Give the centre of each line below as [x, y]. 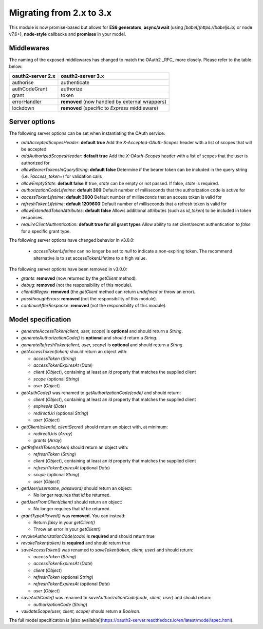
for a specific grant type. [46, 231]
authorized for [35, 163]
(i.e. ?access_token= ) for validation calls [62, 176]
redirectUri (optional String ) [61, 413]
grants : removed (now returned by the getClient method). [79, 278]
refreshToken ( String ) [55, 454]
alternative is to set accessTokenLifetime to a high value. [90, 258]
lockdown [23, 108]
